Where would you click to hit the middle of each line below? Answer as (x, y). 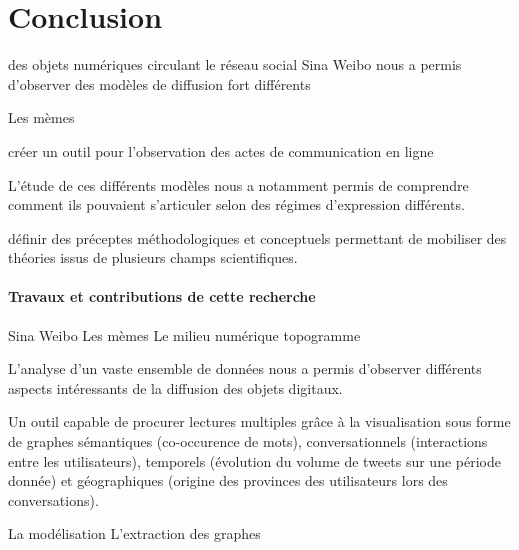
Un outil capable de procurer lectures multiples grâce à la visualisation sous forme (259, 421)
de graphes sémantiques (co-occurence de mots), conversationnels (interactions (248, 441)
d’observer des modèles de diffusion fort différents (159, 83)
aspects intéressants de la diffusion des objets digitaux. (175, 387)
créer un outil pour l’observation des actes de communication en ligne (221, 150)
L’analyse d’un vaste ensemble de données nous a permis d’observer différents (245, 368)
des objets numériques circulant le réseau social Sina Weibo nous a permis (235, 64)
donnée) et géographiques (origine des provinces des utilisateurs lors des (228, 480)
